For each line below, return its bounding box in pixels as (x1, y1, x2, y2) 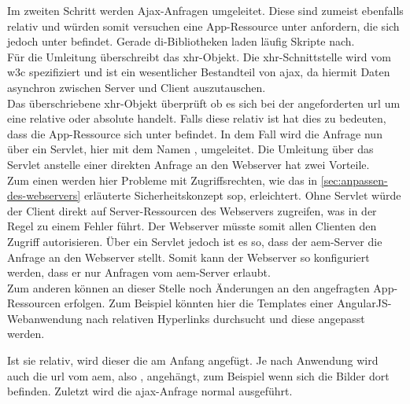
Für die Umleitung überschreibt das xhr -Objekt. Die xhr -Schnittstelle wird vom (7, 48, 391, 64)
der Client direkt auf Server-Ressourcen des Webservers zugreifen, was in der (7, 202, 377, 219)
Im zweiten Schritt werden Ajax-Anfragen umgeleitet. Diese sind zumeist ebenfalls (7, 2, 404, 18)
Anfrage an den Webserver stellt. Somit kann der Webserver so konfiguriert (7, 248, 370, 265)
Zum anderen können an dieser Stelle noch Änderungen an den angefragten (7, 279, 370, 296)
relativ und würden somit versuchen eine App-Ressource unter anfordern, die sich (7, 17, 400, 34)
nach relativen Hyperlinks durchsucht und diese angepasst (86, 310, 365, 326)
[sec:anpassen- (320, 171, 388, 188)
